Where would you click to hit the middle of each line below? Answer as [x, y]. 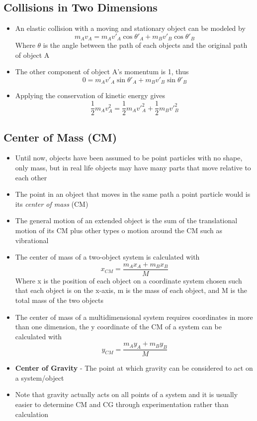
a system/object [40, 377]
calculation [32, 414]
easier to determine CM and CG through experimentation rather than [122, 404]
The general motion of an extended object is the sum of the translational [126, 220]
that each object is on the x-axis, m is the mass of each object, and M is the [131, 290]
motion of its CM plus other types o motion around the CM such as [119, 230]
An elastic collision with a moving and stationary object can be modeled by [130, 28]
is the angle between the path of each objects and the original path [145, 45]
